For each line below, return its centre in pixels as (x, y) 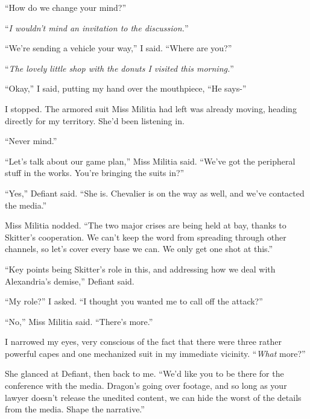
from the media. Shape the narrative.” (75, 409)
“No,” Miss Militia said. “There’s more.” (79, 321)
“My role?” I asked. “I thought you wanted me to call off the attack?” (134, 301)
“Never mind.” (31, 141)
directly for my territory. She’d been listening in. (95, 120)
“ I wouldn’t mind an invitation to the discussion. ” (97, 27)
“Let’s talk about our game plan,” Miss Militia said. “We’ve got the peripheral (150, 161)
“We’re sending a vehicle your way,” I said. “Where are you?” (119, 48)
